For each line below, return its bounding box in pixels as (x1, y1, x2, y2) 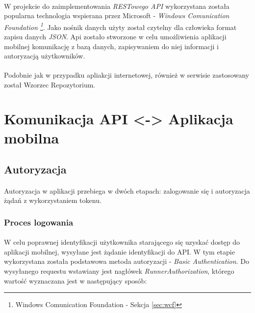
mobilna (4, 127, 59, 147)
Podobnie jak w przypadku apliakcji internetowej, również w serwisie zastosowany (4, 70, 249, 80)
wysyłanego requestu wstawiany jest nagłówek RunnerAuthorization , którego (4, 265, 234, 276)
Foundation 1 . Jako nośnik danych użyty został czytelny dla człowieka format (4, 20, 237, 32)
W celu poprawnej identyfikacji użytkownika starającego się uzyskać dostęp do (4, 237, 240, 247)
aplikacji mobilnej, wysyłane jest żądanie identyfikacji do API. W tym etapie (4, 246, 235, 256)
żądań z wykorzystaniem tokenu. (4, 195, 102, 205)
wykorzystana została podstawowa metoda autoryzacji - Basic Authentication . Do (4, 256, 249, 266)
